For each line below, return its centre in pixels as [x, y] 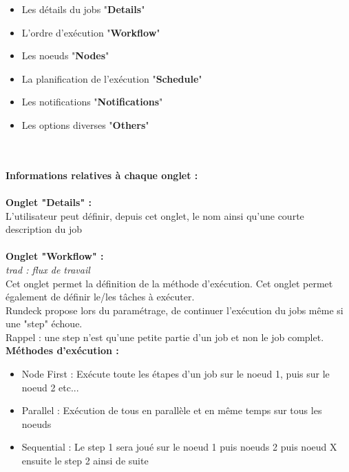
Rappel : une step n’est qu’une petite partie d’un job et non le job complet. [165, 337]
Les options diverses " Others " [85, 124]
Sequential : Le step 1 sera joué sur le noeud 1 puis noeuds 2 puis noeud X [179, 447]
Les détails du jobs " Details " [83, 9]
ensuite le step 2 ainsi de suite [85, 461]
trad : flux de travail [48, 269]
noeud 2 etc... [50, 387]
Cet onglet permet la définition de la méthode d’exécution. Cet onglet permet [169, 283]
